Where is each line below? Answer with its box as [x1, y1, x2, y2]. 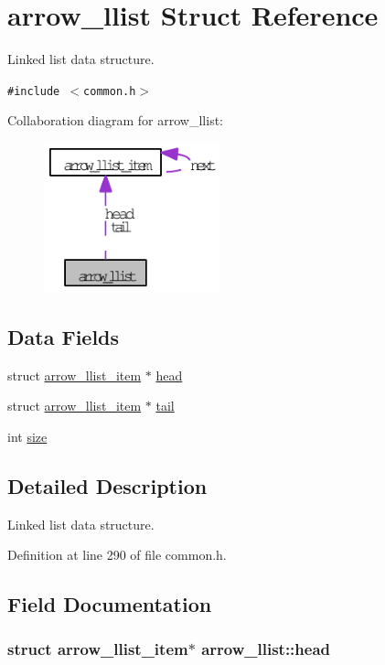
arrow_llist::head [201, 638, 330, 660]
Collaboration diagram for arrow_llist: [7, 111, 223, 130]
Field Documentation [7, 590, 212, 618]
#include [7, 84, 60, 98]
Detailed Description [7, 471, 208, 499]
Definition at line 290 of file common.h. [7, 545, 227, 564]
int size [7, 426, 48, 445]
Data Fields [7, 322, 120, 350]
